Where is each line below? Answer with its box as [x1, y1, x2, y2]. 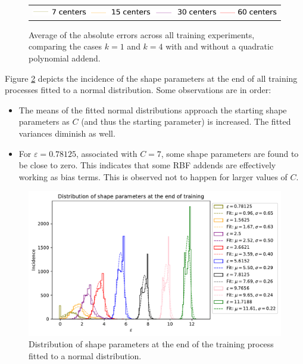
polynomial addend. [29, 52, 101, 64]
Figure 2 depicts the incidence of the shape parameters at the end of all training [5, 72, 298, 84]
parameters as [18, 115, 70, 128]
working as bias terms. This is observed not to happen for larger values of [18, 170, 288, 183]
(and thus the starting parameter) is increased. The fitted [81, 115, 291, 128]
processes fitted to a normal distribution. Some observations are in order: [5, 84, 271, 96]
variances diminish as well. [18, 127, 115, 139]
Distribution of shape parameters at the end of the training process [29, 338, 274, 350]
